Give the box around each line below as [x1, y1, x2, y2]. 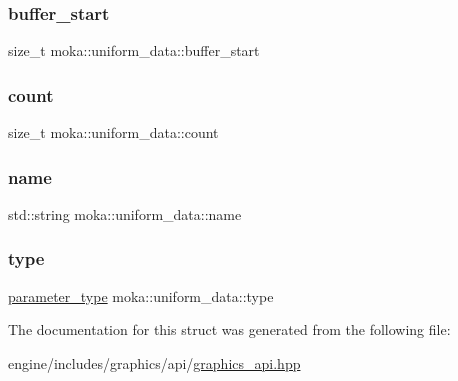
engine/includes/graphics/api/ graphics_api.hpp [8, 352, 301, 373]
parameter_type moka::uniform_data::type [8, 285, 274, 306]
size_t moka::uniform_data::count [8, 122, 219, 143]
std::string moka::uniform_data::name [8, 203, 242, 224]
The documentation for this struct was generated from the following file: [8, 319, 451, 340]
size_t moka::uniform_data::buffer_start [8, 40, 260, 61]
